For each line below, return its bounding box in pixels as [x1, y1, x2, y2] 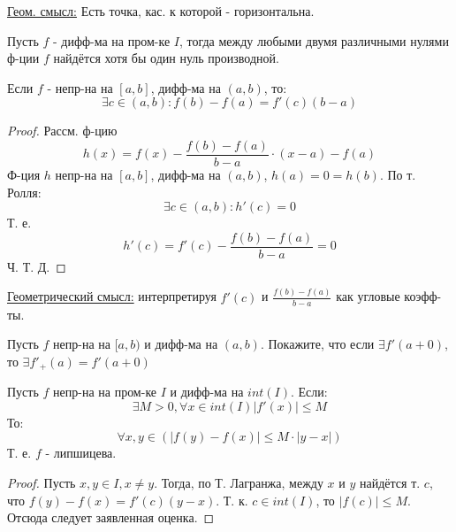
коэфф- [404, 287, 442, 305]
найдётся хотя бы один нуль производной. [53, 49, 279, 67]
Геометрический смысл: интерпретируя [7, 287, 217, 305]
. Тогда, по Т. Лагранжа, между [154, 474, 323, 492]
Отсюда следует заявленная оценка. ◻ [7, 508, 215, 527]
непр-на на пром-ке [53, 382, 157, 401]
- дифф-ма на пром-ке [53, 31, 171, 50]
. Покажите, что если [260, 335, 375, 353]
